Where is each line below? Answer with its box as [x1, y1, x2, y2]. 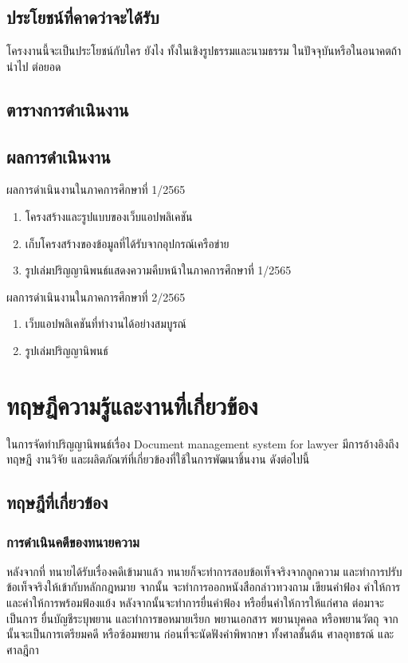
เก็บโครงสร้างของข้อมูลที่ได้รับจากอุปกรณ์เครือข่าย [25, 235, 229, 251]
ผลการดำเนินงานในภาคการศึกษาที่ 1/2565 [6, 181, 186, 198]
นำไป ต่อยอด [6, 57, 61, 74]
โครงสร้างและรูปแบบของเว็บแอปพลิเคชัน [25, 207, 193, 224]
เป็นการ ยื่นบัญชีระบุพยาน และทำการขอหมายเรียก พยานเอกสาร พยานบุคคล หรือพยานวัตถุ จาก [6, 610, 398, 626]
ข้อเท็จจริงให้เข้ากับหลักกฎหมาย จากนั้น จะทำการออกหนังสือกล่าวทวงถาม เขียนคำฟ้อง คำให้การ [6, 578, 401, 595]
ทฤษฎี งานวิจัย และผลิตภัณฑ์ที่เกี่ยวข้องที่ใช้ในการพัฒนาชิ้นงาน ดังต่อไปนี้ [6, 451, 310, 468]
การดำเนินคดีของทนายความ [6, 531, 139, 551]
